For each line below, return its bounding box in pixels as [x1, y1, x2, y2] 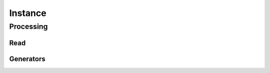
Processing [9, 22, 48, 31]
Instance [9, 7, 47, 18]
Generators [9, 54, 45, 63]
